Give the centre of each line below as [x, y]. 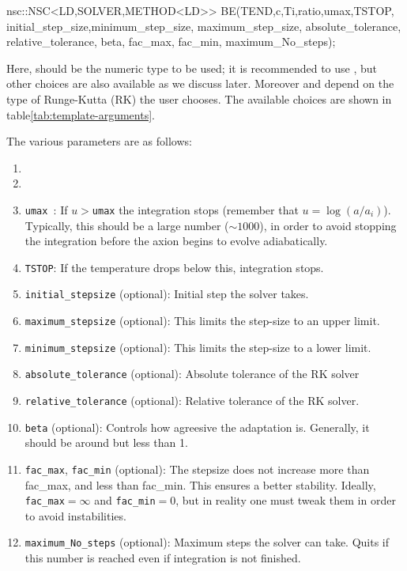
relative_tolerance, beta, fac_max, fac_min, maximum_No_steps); [171, 42]
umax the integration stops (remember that [195, 209]
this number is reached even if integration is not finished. [163, 558]
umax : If [46, 209]
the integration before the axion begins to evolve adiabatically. [176, 241]
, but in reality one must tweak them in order [286, 500]
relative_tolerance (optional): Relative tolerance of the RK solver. [192, 401]
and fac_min [125, 500]
